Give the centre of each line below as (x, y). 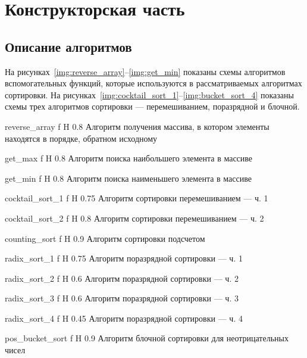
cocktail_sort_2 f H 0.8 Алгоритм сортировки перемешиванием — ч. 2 (134, 218)
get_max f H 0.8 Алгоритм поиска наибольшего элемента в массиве (129, 158)
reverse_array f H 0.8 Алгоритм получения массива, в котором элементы (137, 126)
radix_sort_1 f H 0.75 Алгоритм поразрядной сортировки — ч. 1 (124, 258)
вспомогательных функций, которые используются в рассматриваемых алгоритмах (153, 83)
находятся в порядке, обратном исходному (81, 138)
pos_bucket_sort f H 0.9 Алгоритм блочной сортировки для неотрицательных (147, 338)
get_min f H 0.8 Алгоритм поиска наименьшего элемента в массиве (128, 178)
